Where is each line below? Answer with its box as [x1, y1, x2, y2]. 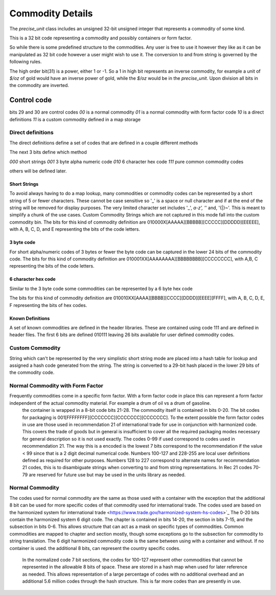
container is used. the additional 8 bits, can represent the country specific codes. [9, 545, 181, 551]
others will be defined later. [9, 168, 67, 174]
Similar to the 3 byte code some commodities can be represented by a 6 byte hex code [9, 285, 193, 292]
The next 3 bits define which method [9, 149, 87, 156]
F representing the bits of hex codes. [9, 302, 87, 308]
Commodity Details [9, 8, 93, 19]
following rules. [9, 59, 42, 65]
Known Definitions [9, 315, 50, 321]
